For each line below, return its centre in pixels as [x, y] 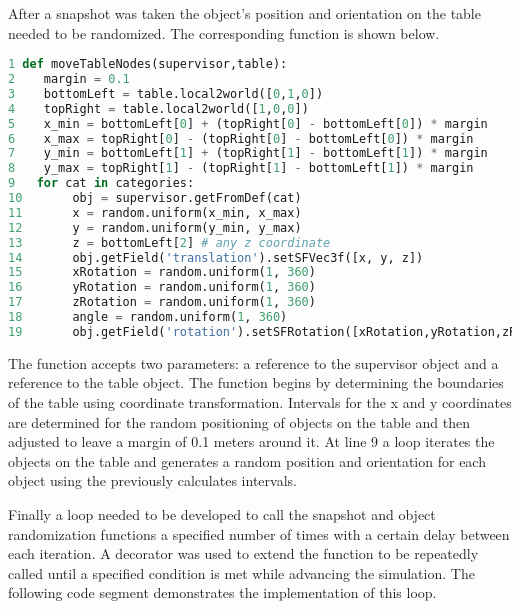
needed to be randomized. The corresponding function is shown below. [224, 32]
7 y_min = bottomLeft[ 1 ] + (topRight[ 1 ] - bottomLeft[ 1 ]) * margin [248, 153]
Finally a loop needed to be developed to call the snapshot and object [222, 513]
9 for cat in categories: [101, 183]
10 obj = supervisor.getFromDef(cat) [155, 198]
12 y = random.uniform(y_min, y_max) [155, 227]
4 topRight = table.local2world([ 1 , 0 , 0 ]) [158, 108]
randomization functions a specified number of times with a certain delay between [259, 533]
